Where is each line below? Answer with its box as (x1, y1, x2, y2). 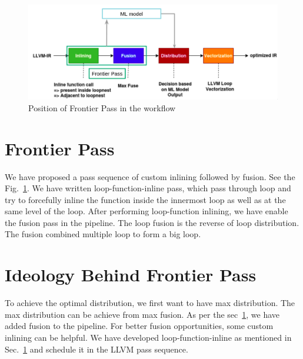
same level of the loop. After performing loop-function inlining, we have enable (5, 205, 288, 217)
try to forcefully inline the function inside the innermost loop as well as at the (5, 193, 286, 205)
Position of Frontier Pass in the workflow (28, 101, 176, 114)
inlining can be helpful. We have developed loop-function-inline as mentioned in (5, 331, 292, 343)
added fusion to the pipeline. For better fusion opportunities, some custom (5, 320, 274, 332)
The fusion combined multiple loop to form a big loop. (5, 228, 201, 240)
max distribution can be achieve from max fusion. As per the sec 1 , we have (5, 308, 280, 320)
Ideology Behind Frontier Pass (5, 262, 257, 287)
